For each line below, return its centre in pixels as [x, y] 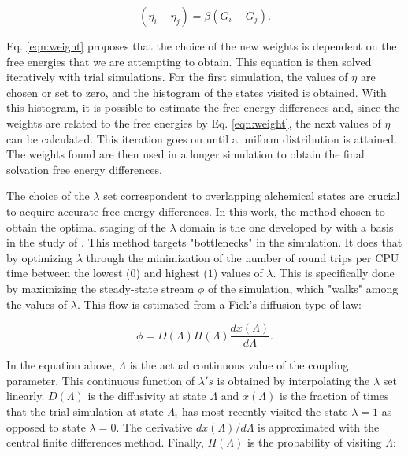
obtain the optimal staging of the [86, 226]
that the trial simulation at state [85, 411]
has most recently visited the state [265, 411]
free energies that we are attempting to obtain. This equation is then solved [189, 61]
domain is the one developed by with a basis [287, 226]
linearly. [26, 396]
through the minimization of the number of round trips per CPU [243, 257]
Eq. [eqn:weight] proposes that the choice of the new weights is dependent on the [202, 46]
